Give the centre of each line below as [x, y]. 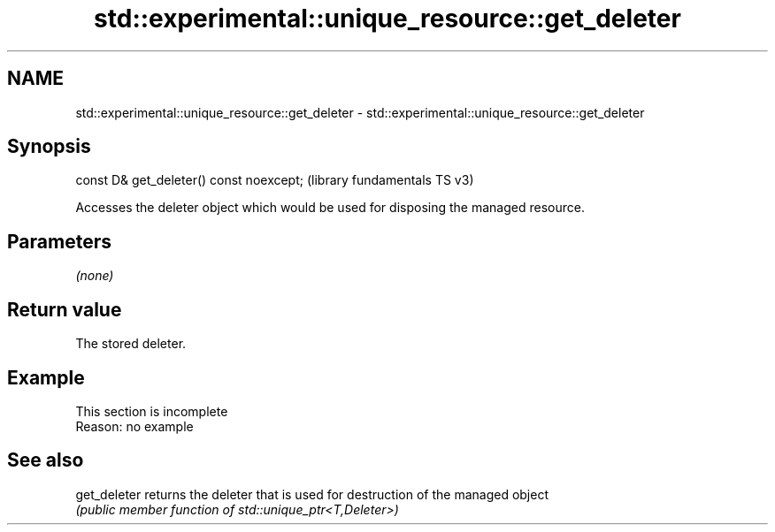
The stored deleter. [131, 344]
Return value [65, 309]
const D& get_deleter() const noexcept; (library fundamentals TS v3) [275, 180]
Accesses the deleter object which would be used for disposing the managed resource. [330, 208]
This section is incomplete [152, 411]
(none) [95, 276]
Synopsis [49, 147]
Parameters [59, 241]
